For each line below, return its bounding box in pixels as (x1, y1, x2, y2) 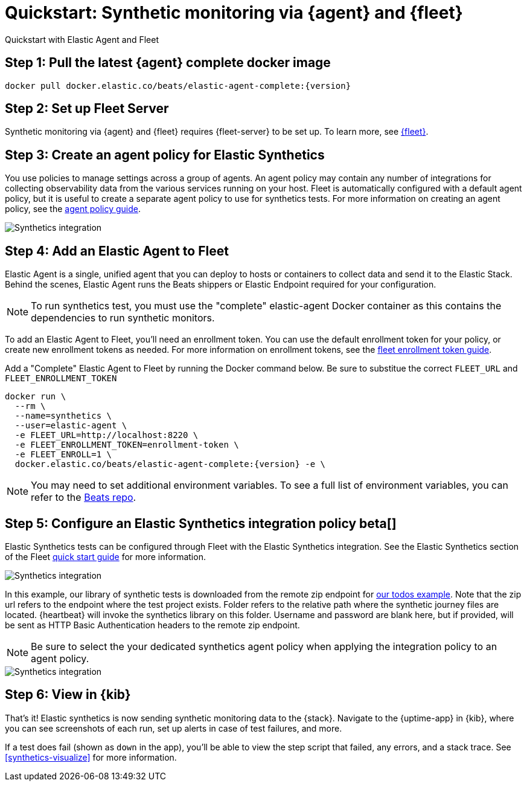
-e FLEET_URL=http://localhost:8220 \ (14, 430, 199, 440)
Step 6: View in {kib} (5, 687, 131, 703)
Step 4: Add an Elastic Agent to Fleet (5, 243, 229, 259)
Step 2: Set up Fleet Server (5, 101, 169, 117)
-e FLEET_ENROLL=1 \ (14, 449, 112, 460)
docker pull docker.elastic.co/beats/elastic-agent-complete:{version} (5, 80, 351, 91)
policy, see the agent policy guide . (5, 204, 141, 214)
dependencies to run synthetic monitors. (31, 312, 215, 324)
